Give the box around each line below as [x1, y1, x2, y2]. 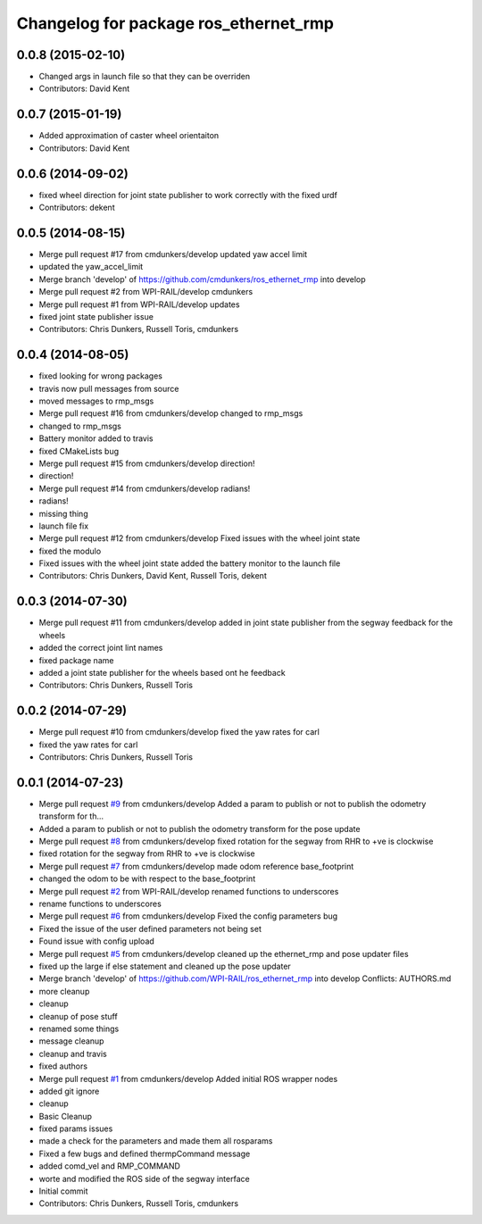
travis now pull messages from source [38, 383, 179, 394]
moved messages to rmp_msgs [38, 396, 154, 406]
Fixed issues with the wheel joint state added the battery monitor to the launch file [38, 558, 341, 569]
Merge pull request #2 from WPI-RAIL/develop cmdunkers [38, 287, 253, 297]
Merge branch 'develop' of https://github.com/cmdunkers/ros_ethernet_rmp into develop [38, 273, 366, 285]
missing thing [38, 508, 88, 519]
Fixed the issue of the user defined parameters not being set [38, 923, 262, 934]
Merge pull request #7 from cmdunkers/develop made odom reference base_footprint [38, 861, 354, 871]
